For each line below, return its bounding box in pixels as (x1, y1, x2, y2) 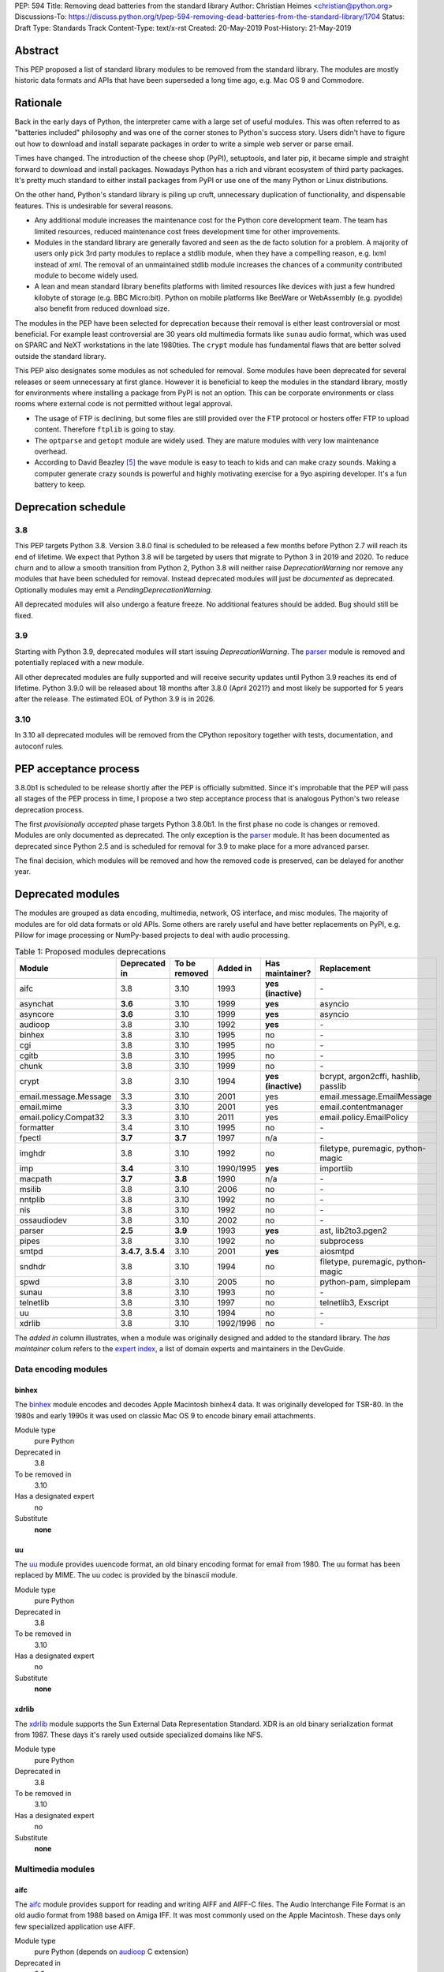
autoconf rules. (14, 741, 65, 751)
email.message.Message (19, 1091, 112, 1102)
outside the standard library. (14, 351, 106, 360)
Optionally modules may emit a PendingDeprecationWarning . (14, 585, 213, 595)
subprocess (319, 1235, 364, 1246)
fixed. (14, 611, 33, 620)
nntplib (19, 1193, 46, 1204)
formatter (19, 1122, 54, 1133)
